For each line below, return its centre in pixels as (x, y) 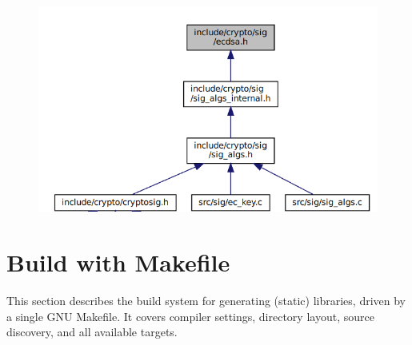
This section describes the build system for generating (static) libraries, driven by (206, 301)
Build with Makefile (118, 262)
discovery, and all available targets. (92, 332)
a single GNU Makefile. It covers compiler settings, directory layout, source (190, 316)
